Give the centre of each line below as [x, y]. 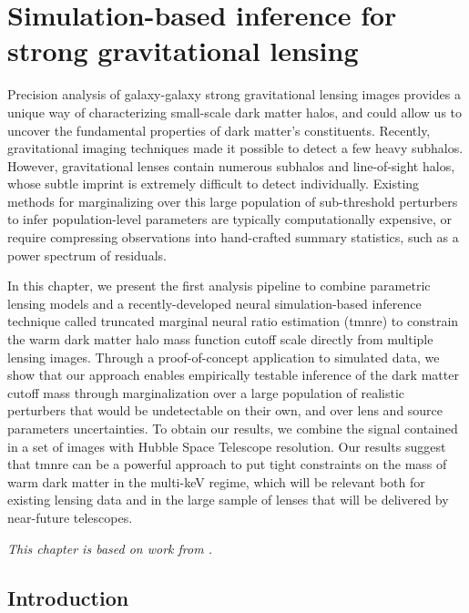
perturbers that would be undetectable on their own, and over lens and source [225, 410]
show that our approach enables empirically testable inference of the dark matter [233, 375]
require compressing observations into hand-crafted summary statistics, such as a [233, 237]
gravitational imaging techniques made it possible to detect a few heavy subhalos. [235, 148]
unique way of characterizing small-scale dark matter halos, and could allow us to [234, 112]
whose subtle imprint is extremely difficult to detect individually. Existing [214, 184]
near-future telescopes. [70, 517]
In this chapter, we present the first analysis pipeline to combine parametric [219, 286]
